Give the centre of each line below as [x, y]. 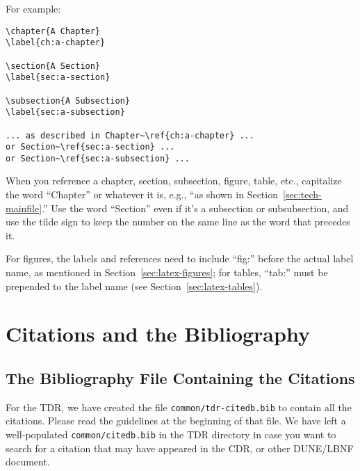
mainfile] [24, 208]
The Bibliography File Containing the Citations [180, 377]
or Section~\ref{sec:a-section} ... [90, 147]
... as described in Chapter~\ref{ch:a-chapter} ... [130, 135]
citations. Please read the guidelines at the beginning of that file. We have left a [176, 421]
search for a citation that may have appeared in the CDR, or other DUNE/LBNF [180, 448]
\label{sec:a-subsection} [65, 112]
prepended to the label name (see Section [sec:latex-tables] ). [134, 286]
